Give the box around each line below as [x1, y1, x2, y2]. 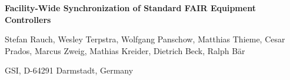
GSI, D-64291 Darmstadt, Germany [5, 64, 134, 76]
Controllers [5, 13, 51, 25]
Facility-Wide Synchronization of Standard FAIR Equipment [5, 2, 256, 14]
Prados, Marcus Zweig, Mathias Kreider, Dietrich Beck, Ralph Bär [5, 44, 245, 56]
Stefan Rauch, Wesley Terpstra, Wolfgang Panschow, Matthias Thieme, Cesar [5, 33, 285, 45]
